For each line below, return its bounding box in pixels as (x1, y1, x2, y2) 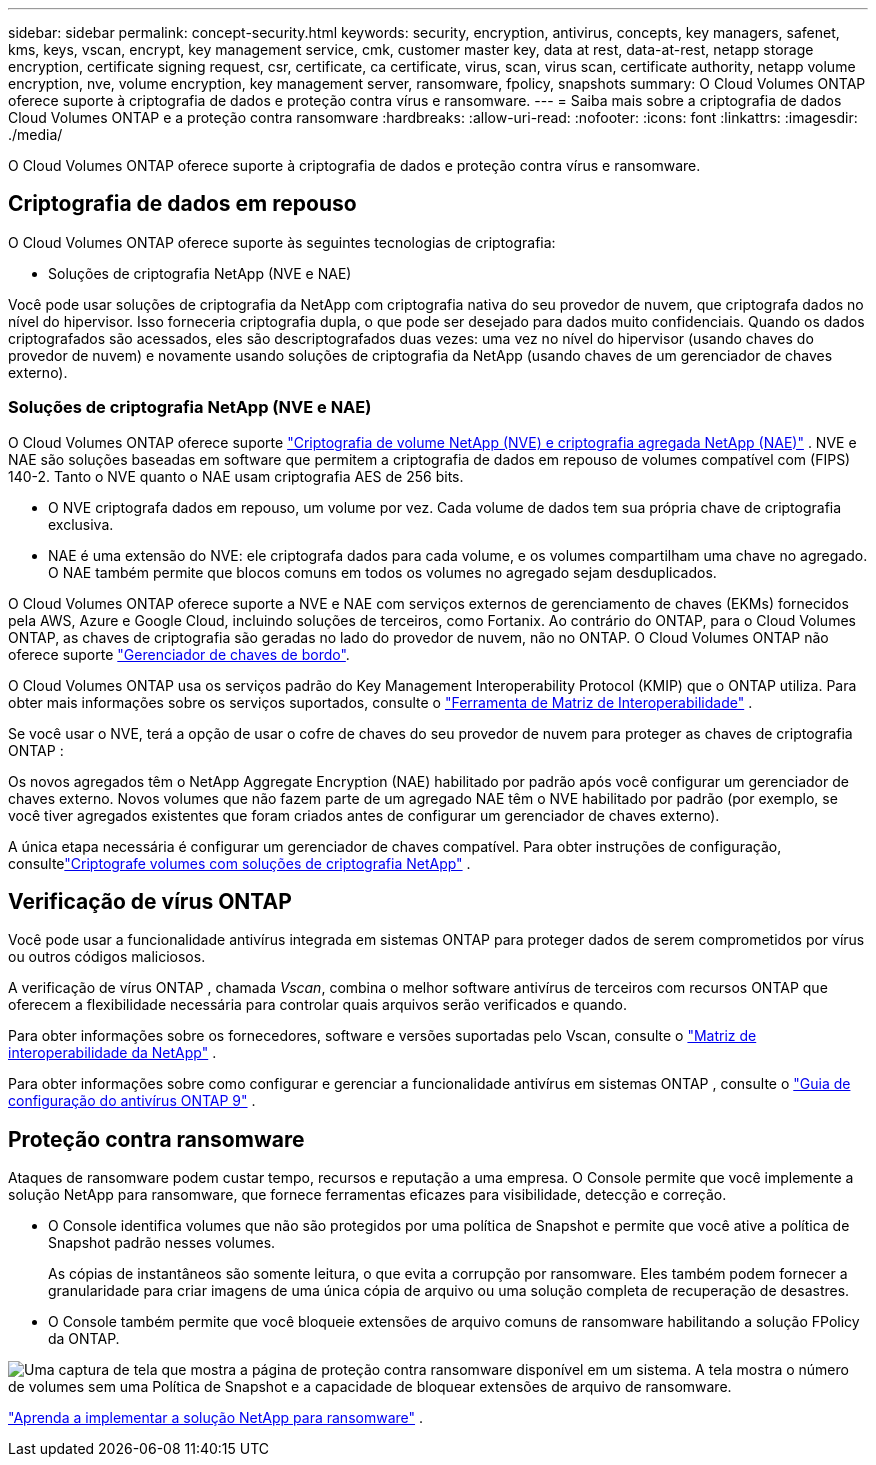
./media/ (8, 126, 63, 143)
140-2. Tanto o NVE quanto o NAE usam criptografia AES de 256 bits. (8, 467, 464, 485)
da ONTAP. (48, 1330, 120, 1348)
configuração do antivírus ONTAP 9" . (8, 1092, 256, 1110)
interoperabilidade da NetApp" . (8, 1044, 217, 1062)
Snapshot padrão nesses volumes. (48, 1234, 276, 1252)
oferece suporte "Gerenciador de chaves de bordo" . (8, 645, 350, 663)
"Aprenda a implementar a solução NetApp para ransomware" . (8, 1409, 424, 1427)
